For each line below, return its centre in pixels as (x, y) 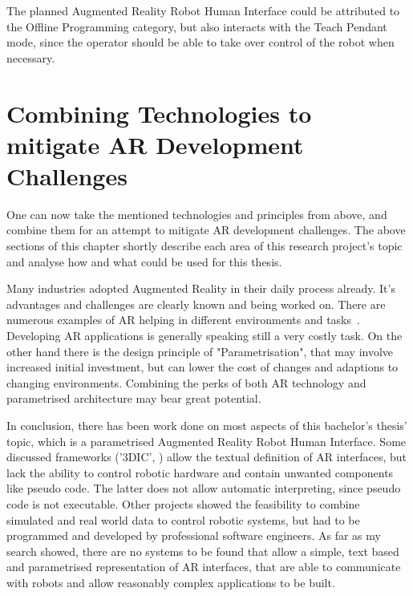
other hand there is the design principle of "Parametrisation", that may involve (200, 351)
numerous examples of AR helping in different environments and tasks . (183, 320)
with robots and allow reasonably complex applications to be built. (171, 582)
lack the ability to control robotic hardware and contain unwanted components (200, 472)
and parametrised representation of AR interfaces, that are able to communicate (204, 567)
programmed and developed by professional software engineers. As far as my (194, 535)
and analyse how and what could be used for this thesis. (144, 261)
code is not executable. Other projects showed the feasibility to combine (183, 503)
